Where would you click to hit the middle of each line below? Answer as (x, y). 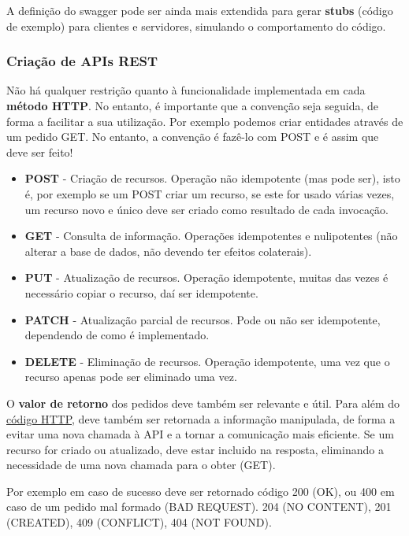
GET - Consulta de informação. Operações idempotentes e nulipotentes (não (211, 236)
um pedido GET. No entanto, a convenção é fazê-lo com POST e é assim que (193, 137)
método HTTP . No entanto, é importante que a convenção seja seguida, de (192, 105)
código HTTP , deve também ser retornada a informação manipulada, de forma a (201, 418)
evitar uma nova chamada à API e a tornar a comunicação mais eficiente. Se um (200, 434)
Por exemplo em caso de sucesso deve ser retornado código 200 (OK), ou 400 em (201, 491)
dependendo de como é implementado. (117, 335)
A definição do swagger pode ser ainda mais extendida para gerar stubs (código (200, 10)
